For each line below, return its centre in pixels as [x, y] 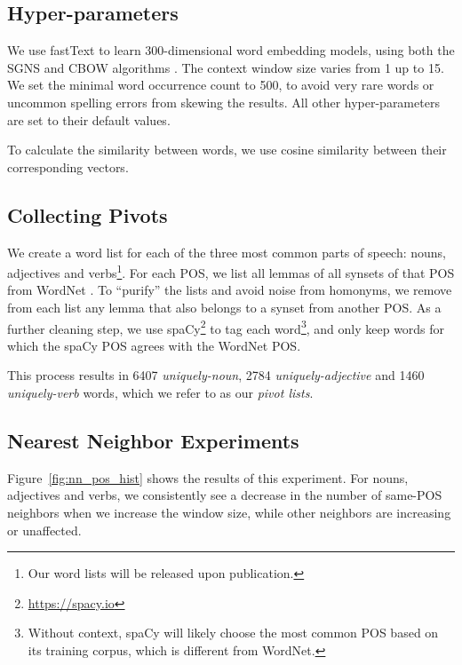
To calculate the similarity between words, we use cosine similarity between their [227, 150]
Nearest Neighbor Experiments [153, 441]
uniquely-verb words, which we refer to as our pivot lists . [160, 393]
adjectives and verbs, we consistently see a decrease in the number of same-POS [225, 495]
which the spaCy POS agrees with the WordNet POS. [154, 345]
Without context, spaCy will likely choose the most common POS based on [233, 633]
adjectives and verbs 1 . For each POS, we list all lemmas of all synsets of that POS [231, 271]
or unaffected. [44, 530]
